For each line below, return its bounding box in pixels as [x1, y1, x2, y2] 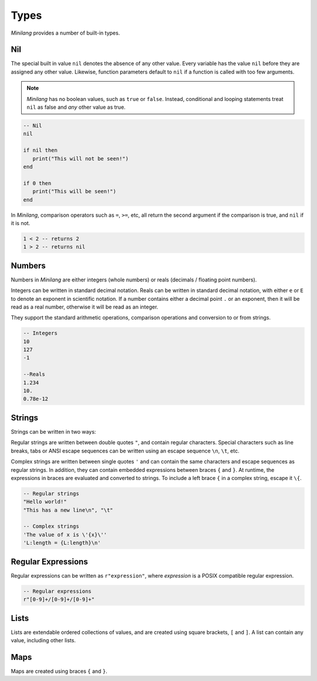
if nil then [23, 147, 58, 154]
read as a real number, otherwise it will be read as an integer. [11, 303, 158, 310]
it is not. [11, 219, 31, 226]
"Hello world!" [23, 498, 67, 505]
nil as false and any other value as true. [26, 103, 126, 111]
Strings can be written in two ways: [11, 428, 96, 435]
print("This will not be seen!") [32, 155, 129, 162]
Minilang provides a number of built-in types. [11, 29, 120, 36]
